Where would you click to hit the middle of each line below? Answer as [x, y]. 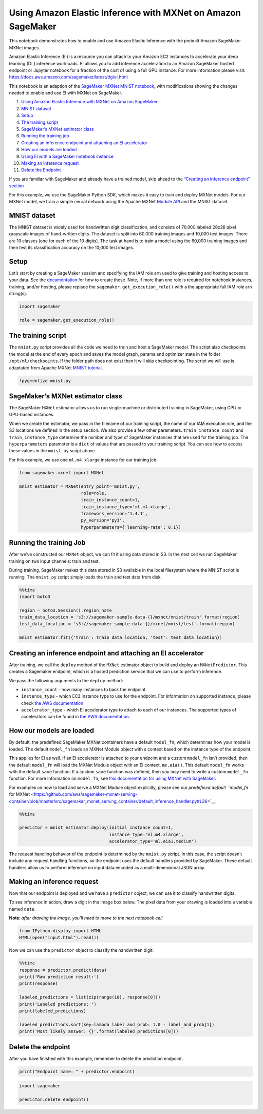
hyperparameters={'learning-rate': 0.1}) [131, 527]
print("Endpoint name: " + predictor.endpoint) [77, 1071]
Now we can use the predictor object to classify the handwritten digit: [81, 950]
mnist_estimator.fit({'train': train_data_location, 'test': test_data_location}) [121, 638]
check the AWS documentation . [53, 703]
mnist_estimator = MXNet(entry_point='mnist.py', [80, 486]
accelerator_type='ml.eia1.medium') [153, 841]
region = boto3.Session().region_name [66, 610]
